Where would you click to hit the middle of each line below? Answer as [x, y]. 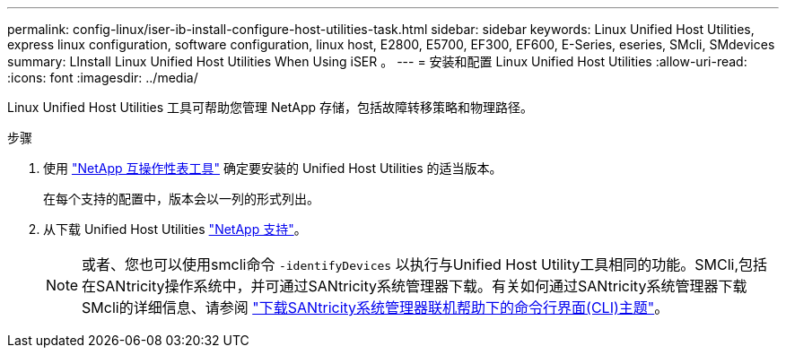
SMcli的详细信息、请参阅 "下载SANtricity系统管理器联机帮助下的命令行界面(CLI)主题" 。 [376, 307]
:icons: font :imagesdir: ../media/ [103, 78]
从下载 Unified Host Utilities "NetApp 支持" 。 [175, 229]
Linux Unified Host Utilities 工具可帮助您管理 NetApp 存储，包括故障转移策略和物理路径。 [271, 107]
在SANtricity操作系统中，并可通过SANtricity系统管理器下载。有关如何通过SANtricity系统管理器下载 [415, 286]
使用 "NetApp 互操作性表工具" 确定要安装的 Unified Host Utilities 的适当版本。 [273, 168]
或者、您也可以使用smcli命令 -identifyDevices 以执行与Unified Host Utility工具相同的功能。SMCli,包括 [425, 264]
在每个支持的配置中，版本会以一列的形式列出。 [181, 199]
